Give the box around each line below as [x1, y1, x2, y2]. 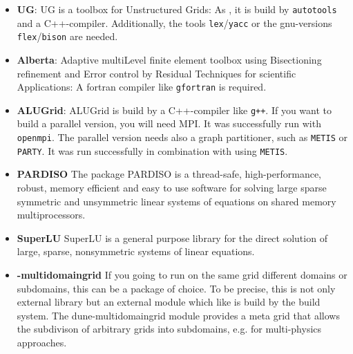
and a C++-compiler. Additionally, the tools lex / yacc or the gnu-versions [17, 15, 332, 30]
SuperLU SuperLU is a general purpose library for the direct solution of [17, 230, 327, 245]
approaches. [17, 335, 67, 349]
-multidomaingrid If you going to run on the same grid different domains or [17, 267, 347, 281]
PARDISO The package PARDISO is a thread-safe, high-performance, [17, 167, 322, 181]
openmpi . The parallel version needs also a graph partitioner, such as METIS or [17, 130, 347, 145]
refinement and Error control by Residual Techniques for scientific [17, 66, 296, 80]
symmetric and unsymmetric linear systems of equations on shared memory [17, 194, 336, 208]
